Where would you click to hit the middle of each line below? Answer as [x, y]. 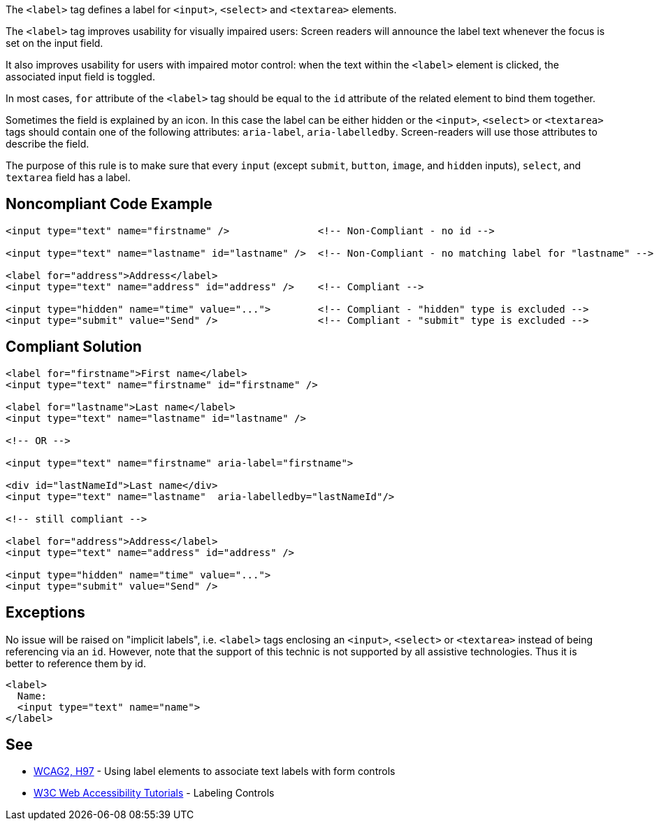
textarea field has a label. [68, 177]
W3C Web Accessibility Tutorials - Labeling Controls [154, 793]
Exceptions [45, 613]
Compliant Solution [74, 347]
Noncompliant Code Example [109, 204]
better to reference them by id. [76, 663]
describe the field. [48, 144]
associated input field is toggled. [80, 77]
